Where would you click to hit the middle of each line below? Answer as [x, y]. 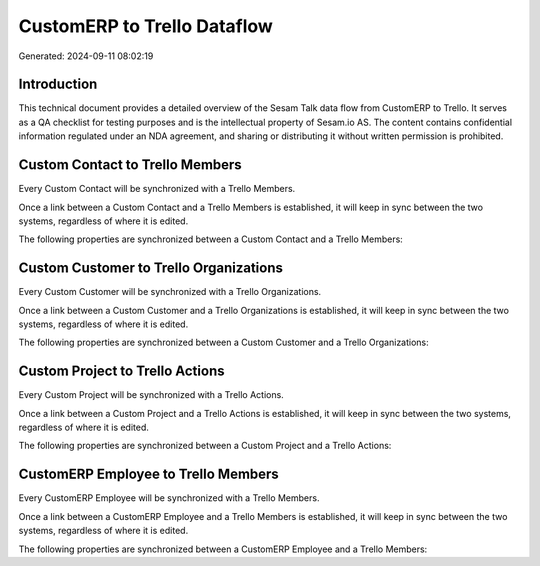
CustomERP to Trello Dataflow [146, 26]
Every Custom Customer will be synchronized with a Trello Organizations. [170, 292]
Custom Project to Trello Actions [121, 371]
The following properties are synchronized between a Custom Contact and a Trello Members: [211, 239]
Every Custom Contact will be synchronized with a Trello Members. [157, 189]
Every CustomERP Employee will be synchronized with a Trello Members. [169, 498]
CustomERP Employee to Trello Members [148, 474]
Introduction [58, 84]
